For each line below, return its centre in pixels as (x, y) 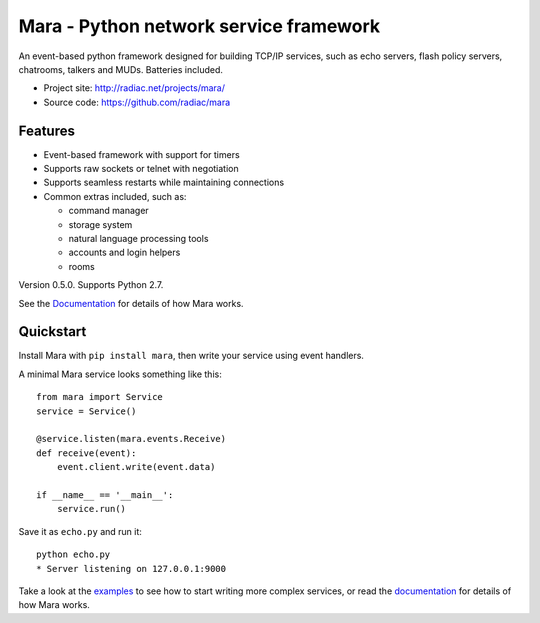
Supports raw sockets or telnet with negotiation (141, 169)
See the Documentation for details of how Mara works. (131, 303)
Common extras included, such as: (115, 196)
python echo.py (73, 554)
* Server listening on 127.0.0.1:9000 (131, 568)
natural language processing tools (138, 238)
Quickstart (52, 331)
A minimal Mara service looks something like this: (120, 374)
